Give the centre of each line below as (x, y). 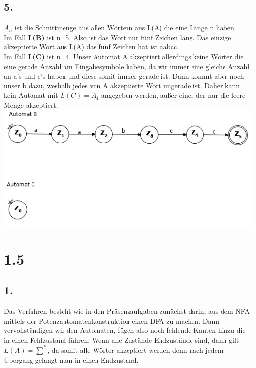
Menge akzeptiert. (31, 104)
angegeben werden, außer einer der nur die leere (173, 95)
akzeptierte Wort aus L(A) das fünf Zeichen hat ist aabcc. (92, 47)
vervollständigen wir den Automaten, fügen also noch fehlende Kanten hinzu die (125, 330)
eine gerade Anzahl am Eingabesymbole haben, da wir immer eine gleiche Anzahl (127, 66)
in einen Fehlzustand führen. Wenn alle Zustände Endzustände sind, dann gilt (122, 340)
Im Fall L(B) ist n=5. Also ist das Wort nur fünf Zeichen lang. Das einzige (118, 37)
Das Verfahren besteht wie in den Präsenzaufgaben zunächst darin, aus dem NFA (127, 311)
